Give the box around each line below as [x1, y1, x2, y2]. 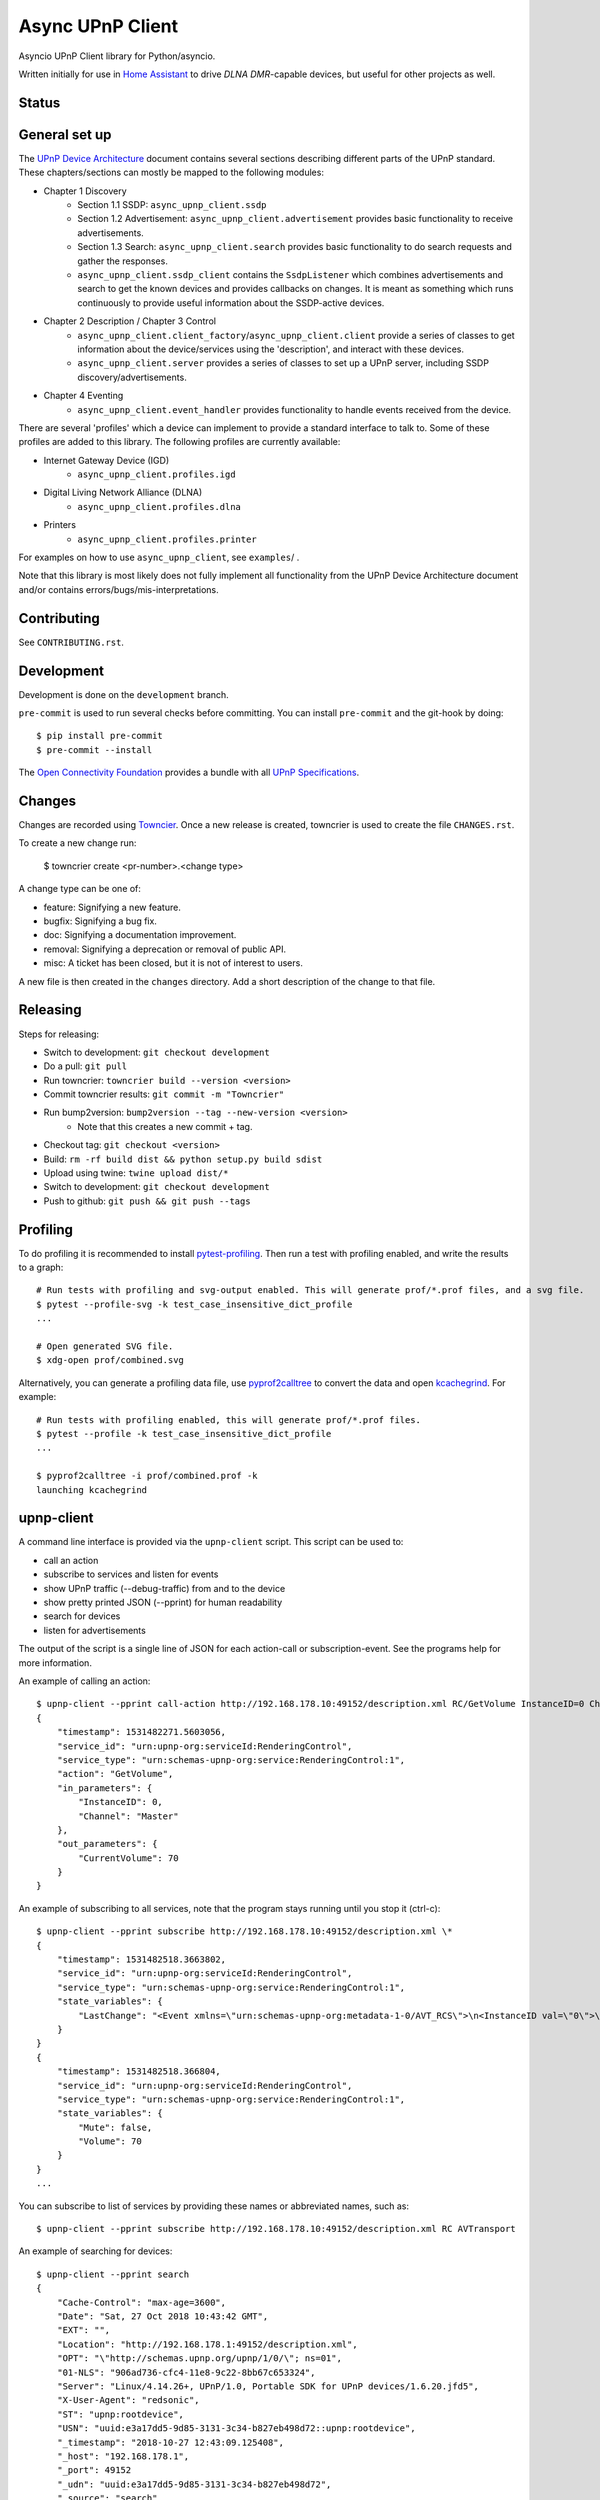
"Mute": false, [78, 2121, 153, 2133]
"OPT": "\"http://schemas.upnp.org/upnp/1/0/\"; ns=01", [56, 2353, 342, 2364]
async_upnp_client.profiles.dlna [77, 501, 242, 512]
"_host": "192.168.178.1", [56, 2450, 190, 2462]
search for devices [43, 1610, 121, 1622]
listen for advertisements [43, 1624, 147, 1636]
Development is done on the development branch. [18, 688, 229, 700]
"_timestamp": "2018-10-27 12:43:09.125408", [56, 2436, 285, 2448]
